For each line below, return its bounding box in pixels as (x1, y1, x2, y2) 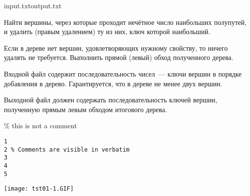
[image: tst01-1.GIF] (4, 185, 74, 193)
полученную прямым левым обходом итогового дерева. (4, 104, 167, 114)
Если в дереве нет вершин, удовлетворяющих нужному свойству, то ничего (4, 42, 228, 53)
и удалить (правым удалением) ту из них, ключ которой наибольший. (4, 26, 211, 37)
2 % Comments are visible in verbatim (4, 146, 130, 153)
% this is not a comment (4, 120, 77, 131)
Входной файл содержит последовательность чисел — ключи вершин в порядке (4, 68, 242, 78)
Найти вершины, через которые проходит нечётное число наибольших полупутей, (4, 17, 247, 27)
